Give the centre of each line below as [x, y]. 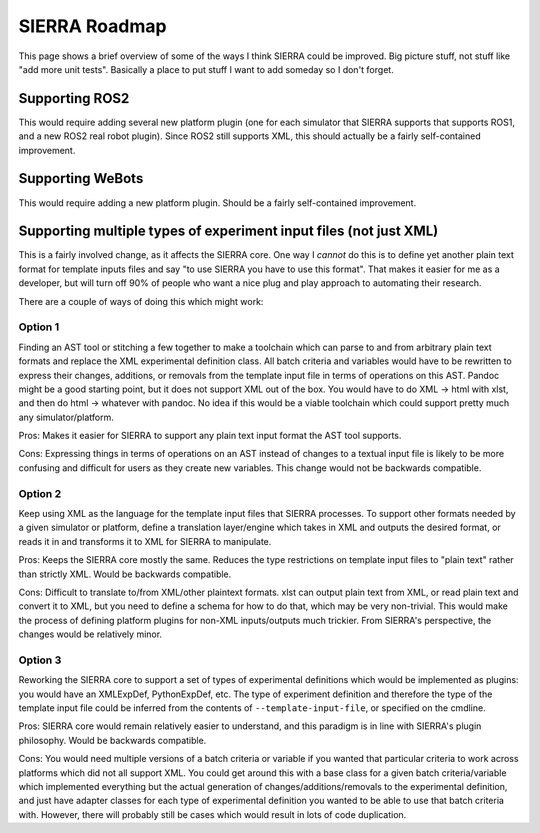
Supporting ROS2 [74, 98]
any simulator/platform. [66, 417]
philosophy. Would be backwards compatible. [112, 740]
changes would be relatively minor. [90, 634]
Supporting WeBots [81, 178]
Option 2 [40, 493]
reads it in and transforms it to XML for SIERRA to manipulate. [145, 541]
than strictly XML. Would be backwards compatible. [125, 574]
